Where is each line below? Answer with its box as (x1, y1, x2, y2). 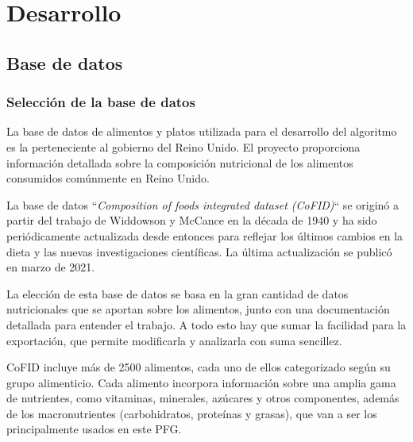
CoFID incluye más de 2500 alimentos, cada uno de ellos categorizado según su (6, 359, 391, 375)
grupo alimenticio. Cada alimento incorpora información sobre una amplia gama (6, 374, 396, 390)
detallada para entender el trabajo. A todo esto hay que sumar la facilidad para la (6, 316, 407, 332)
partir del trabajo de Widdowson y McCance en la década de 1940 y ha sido (6, 212, 377, 229)
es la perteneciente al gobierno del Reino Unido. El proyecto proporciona (6, 138, 361, 155)
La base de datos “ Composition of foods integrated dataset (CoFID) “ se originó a (6, 196, 399, 213)
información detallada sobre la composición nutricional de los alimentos (6, 154, 353, 171)
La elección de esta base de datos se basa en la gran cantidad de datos (6, 285, 349, 302)
